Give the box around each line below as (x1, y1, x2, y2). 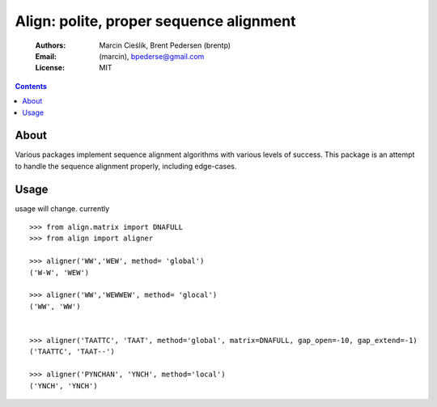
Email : (35, 51, 57, 61)
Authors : (35, 40, 66, 50)
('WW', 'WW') (29, 302, 81, 311)
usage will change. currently (15, 203, 110, 214)
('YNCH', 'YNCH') (29, 381, 98, 390)
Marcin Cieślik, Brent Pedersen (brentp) (99, 40, 231, 50)
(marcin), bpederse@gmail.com (99, 51, 205, 61)
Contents (15, 81, 48, 91)
